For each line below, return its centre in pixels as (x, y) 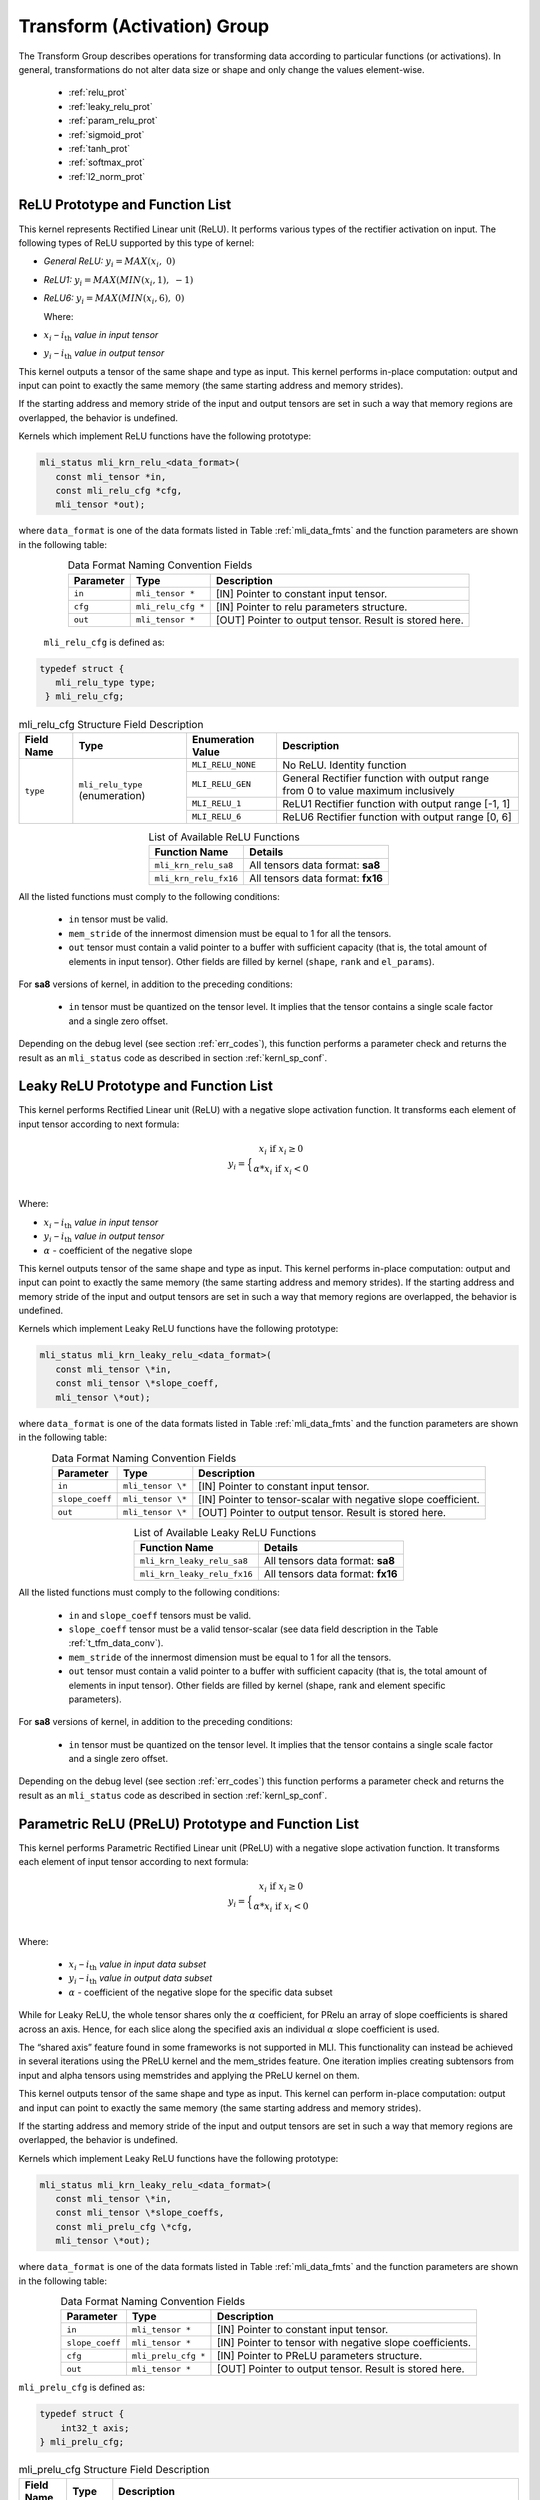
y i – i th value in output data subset (140, 1979)
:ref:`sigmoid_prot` (106, 134)
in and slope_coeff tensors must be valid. (160, 1615)
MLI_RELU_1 (216, 803)
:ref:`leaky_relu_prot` (111, 106)
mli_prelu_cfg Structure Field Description (114, 2470)
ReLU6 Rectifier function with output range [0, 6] (397, 817)
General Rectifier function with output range (386, 778)
